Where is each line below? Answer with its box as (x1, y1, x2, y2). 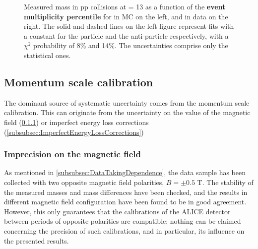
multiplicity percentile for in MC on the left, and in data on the (24, 11, 228, 21)
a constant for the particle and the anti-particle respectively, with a (24, 30, 229, 41)
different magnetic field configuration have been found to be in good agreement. (4, 196, 247, 207)
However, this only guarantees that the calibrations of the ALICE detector (4, 206, 231, 216)
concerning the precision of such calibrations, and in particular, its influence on (4, 225, 245, 236)
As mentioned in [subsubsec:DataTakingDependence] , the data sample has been (4, 167, 246, 178)
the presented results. (4, 235, 69, 246)
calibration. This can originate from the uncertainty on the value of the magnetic (4, 107, 251, 118)
